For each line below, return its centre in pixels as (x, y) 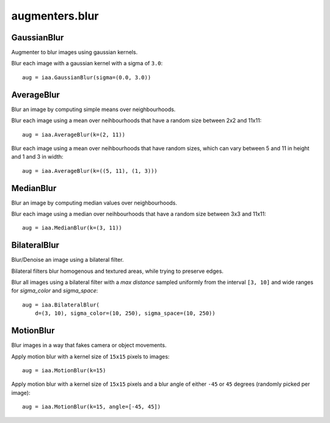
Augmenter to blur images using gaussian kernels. (74, 52)
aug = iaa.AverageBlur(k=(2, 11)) (74, 135)
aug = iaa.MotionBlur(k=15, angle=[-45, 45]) (92, 407)
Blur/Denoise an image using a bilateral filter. (68, 260)
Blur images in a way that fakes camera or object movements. (89, 345)
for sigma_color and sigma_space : (55, 291)
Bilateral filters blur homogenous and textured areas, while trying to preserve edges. (117, 271)
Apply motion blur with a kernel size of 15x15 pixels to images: (90, 356)
